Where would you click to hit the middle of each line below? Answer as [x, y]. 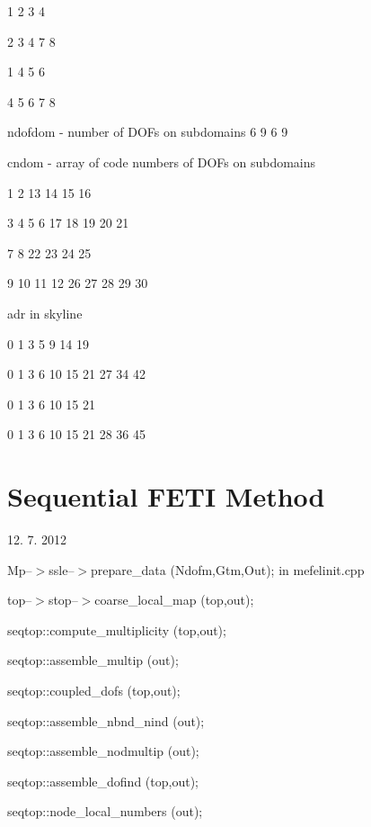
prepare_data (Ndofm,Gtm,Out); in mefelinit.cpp [228, 569]
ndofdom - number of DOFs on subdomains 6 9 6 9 [148, 132]
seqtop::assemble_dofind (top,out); [103, 781]
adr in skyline [45, 313]
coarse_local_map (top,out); [174, 600]
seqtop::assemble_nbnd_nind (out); [106, 720]
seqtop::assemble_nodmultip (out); [103, 751]
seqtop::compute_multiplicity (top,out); [117, 629]
